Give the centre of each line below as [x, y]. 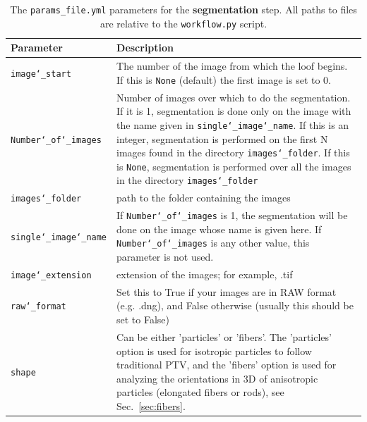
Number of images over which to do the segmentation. [234, 97]
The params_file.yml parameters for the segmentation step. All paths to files [183, 9]
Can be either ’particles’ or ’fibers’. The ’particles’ [224, 336]
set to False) [143, 319]
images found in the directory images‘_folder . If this [233, 153]
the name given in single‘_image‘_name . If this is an [233, 124]
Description [145, 48]
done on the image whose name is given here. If [219, 229]
